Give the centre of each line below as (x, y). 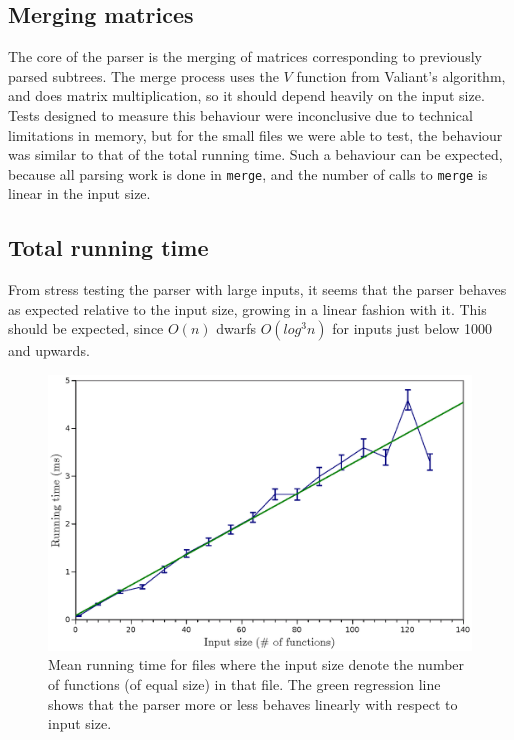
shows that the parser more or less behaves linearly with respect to (253, 703)
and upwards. (49, 350)
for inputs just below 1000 (412, 328)
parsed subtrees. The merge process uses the (143, 75)
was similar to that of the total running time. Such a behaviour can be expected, (255, 154)
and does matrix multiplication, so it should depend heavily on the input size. (246, 95)
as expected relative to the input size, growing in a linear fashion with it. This (247, 308)
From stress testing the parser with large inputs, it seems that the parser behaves (257, 289)
